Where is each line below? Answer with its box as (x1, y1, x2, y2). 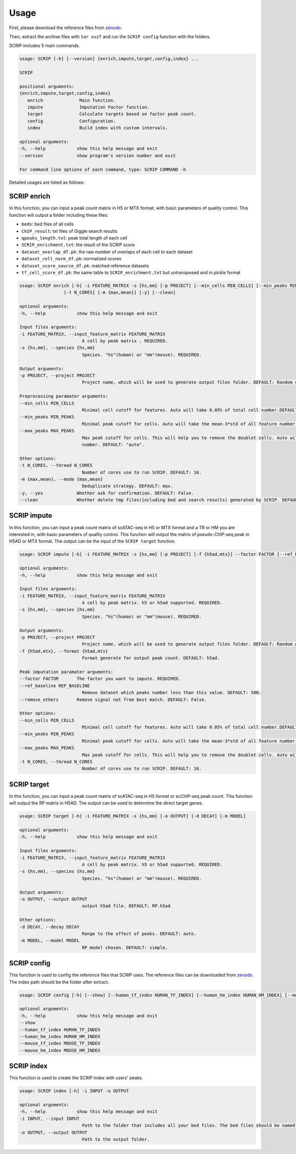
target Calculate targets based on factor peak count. (27, 111, 197, 117)
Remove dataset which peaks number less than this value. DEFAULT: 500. (81, 690, 261, 696)
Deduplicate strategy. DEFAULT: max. (81, 483, 173, 489)
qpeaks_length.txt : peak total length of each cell (21, 235, 128, 241)
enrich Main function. (27, 97, 116, 103)
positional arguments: (19, 83, 74, 89)
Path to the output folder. (81, 1136, 150, 1142)
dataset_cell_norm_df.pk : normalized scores (21, 256, 122, 262)
